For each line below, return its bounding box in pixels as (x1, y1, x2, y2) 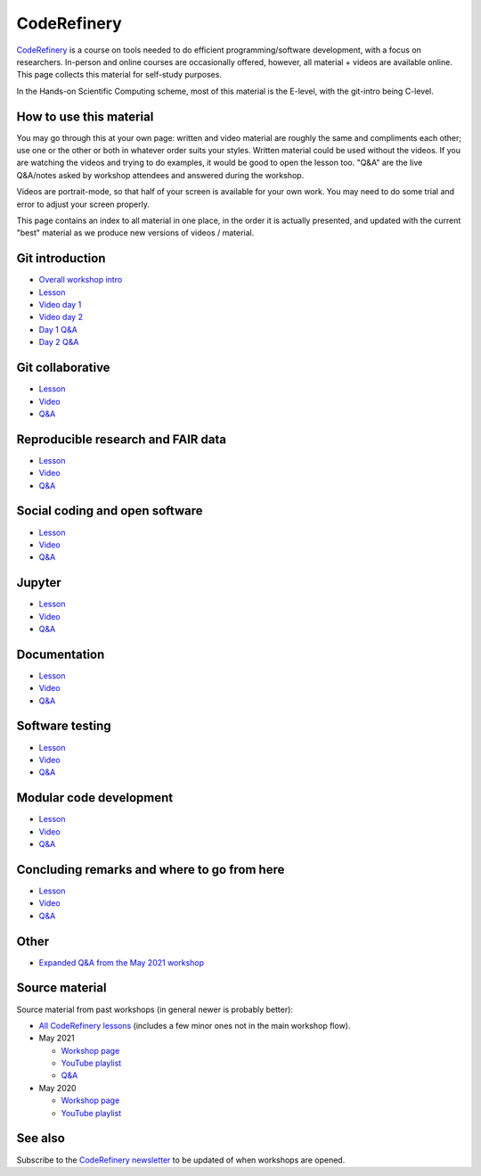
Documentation (16, 646, 105, 662)
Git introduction (16, 251, 106, 267)
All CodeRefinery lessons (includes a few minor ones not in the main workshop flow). (38, 1020, 351, 1031)
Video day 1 (38, 300, 82, 310)
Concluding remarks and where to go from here (16, 861, 285, 877)
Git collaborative (16, 360, 110, 375)
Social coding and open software (16, 504, 203, 519)
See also (16, 1131, 66, 1146)
